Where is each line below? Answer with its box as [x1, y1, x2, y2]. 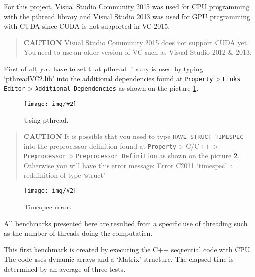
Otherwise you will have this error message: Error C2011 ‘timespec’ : [23, 160, 232, 171]
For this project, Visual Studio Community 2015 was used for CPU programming [4, 1, 250, 11]
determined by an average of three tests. [4, 263, 126, 274]
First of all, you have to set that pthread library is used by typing [4, 63, 203, 73]
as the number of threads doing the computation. [4, 228, 153, 238]
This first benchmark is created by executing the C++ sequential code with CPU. [4, 244, 252, 254]
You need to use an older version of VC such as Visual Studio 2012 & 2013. [23, 47, 252, 57]
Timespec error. [24, 201, 72, 211]
